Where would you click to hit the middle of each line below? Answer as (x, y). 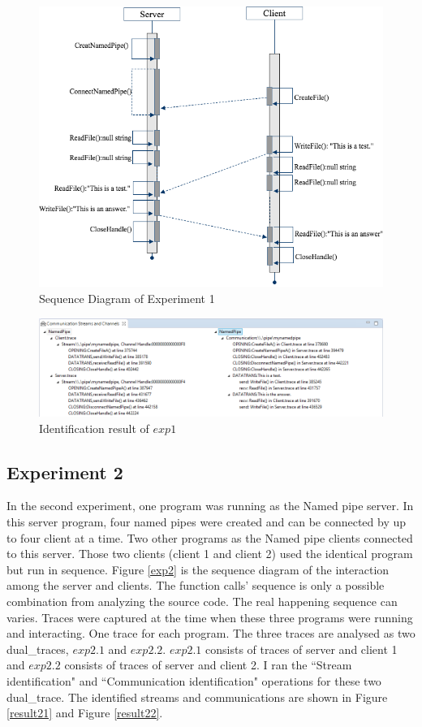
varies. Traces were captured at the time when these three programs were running (210, 617)
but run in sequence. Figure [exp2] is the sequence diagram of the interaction (198, 569)
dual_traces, (38, 649)
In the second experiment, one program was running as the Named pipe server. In (210, 506)
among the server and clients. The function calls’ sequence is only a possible (196, 585)
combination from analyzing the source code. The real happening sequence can (202, 601)
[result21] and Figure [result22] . (85, 713)
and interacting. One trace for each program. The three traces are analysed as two (211, 633)
